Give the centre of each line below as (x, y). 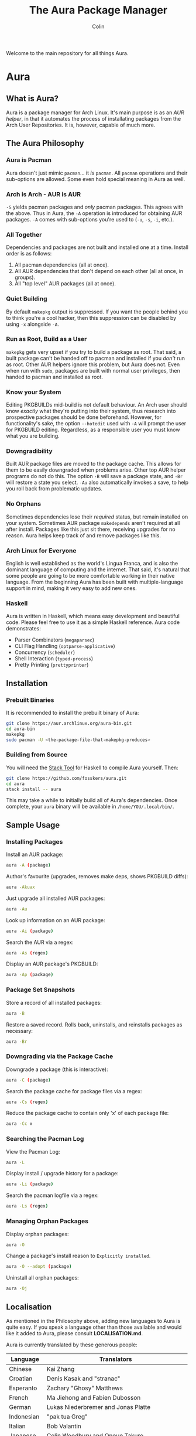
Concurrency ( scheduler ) (45, 652)
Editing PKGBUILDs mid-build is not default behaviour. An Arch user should (97, 405)
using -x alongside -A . (33, 324)
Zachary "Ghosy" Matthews (85, 1388)
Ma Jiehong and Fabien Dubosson (94, 1397)
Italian (18, 1426)
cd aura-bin (20, 729)
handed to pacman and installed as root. (55, 377)
